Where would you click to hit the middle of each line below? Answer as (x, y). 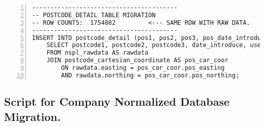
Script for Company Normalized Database (117, 101)
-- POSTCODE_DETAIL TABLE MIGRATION (94, 15)
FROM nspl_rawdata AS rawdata (97, 53)
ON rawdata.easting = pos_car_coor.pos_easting (143, 68)
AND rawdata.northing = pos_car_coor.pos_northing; (150, 75)
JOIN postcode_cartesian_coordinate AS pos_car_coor (137, 60)
